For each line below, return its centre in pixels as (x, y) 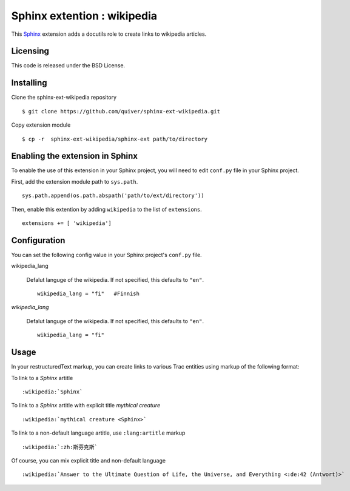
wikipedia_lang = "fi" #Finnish (88, 294)
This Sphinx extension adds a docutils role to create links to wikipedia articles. (109, 34)
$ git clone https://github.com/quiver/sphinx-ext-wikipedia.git (121, 111)
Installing (29, 83)
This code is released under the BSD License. (68, 65)
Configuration (38, 240)
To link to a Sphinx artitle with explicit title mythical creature (86, 406)
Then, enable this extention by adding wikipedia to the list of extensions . (107, 209)
